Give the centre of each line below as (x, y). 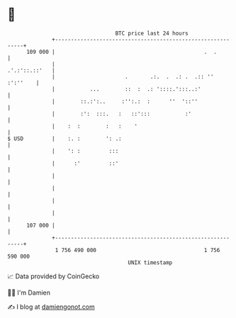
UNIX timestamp (150, 262)
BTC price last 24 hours (152, 33)
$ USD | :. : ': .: (64, 138)
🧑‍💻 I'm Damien (29, 293)
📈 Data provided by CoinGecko (54, 276)
